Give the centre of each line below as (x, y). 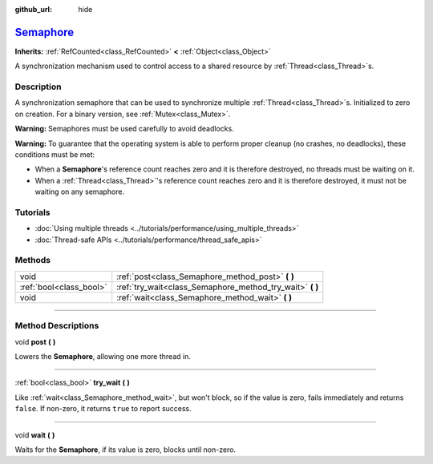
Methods (33, 260)
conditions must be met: (55, 155)
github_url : (33, 9)
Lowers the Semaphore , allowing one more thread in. (103, 356)
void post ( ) (35, 341)
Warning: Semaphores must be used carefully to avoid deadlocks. (124, 129)
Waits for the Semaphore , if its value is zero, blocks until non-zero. (125, 450)
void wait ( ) (35, 435)
